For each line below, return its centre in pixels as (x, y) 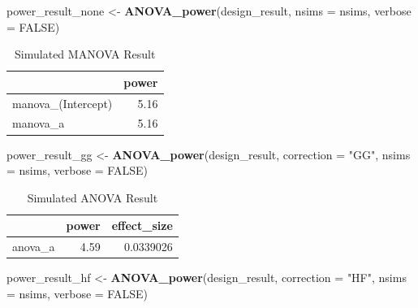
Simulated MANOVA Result (85, 54)
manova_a (39, 123)
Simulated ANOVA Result (93, 197)
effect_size (142, 226)
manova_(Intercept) (62, 103)
